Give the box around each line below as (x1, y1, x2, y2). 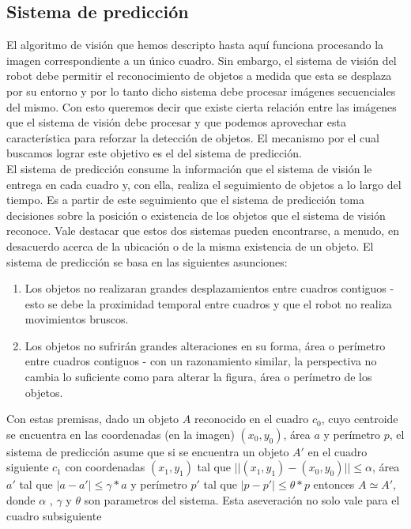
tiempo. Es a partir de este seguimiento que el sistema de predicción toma (6, 191, 364, 208)
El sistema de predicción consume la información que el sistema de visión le (6, 160, 372, 176)
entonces (313, 476, 355, 493)
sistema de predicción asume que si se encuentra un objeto (6, 443, 289, 459)
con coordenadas (65, 459, 145, 475)
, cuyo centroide (321, 410, 398, 427)
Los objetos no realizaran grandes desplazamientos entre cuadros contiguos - (25, 280, 394, 297)
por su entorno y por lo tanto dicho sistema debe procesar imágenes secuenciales (6, 82, 396, 99)
